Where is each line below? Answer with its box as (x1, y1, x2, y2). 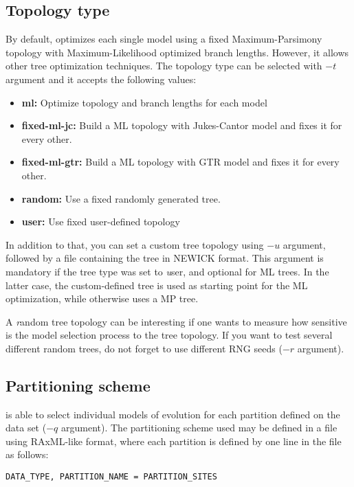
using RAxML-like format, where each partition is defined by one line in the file (5, 433, 342, 448)
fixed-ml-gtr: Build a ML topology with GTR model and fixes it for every (21, 155, 340, 169)
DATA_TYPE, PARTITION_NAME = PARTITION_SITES (5, 472, 217, 482)
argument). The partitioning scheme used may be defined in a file (61, 420, 338, 435)
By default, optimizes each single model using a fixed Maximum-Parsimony (5, 32, 322, 46)
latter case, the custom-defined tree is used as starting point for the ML (5, 278, 308, 292)
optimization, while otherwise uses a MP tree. (5, 291, 199, 306)
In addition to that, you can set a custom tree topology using (5, 237, 264, 251)
